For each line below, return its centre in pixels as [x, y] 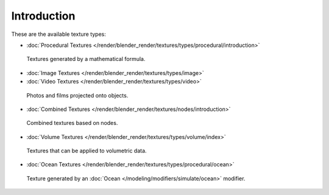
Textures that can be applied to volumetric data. [87, 151]
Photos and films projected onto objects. [77, 95]
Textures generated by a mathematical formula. [86, 59]
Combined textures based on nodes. [72, 123]
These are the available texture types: [59, 34]
